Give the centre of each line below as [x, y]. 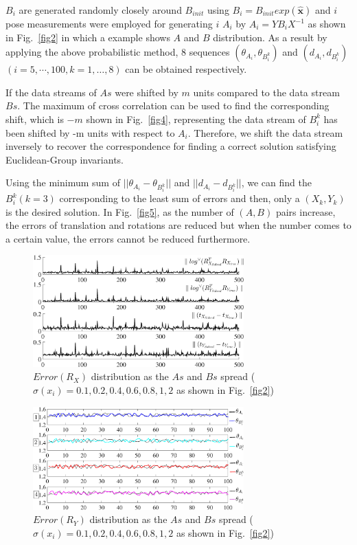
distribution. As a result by [270, 37]
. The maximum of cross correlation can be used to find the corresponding [173, 105]
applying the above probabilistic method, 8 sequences [118, 52]
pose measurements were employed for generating [109, 23]
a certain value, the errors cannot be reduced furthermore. [128, 238]
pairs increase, [306, 211]
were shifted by [147, 92]
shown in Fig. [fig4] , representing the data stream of [196, 119]
